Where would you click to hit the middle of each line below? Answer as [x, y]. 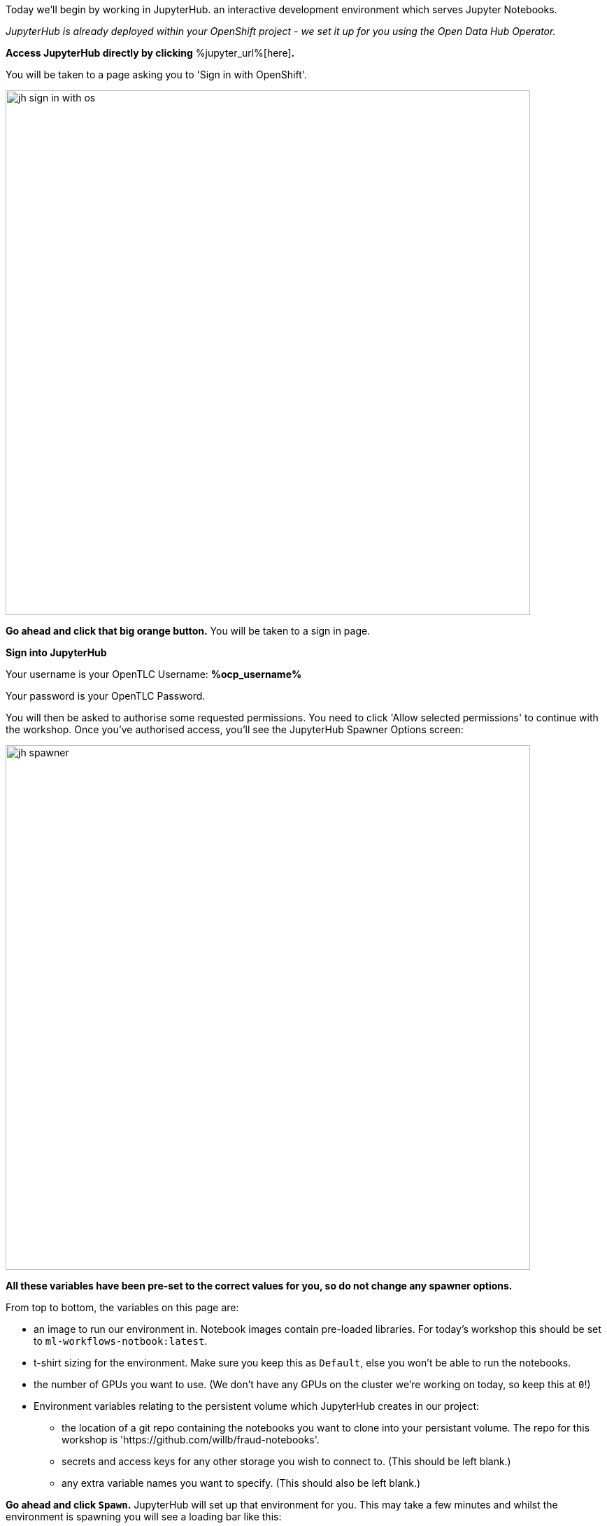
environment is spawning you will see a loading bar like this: [144, 1517]
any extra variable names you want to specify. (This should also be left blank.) [241, 1483]
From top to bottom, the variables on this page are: [122, 1307]
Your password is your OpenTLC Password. [106, 696]
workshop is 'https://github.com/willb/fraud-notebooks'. [191, 1440]
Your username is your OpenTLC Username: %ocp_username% [154, 674]
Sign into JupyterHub [56, 652]
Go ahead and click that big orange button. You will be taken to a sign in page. [188, 631]
